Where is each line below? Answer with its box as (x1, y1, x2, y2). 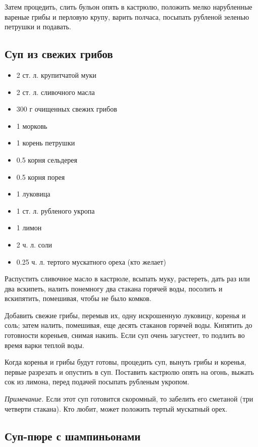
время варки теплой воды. (5, 339, 84, 350)
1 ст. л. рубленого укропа (16, 205, 95, 216)
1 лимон (16, 222, 42, 233)
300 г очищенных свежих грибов (16, 104, 117, 114)
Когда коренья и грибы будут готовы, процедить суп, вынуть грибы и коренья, (5, 357, 246, 367)
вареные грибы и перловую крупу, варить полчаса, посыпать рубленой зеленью (5, 11, 249, 22)
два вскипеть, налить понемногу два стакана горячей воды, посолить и (5, 283, 223, 293)
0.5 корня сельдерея (16, 154, 77, 165)
